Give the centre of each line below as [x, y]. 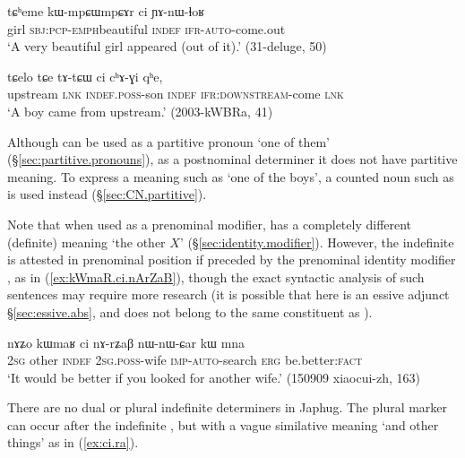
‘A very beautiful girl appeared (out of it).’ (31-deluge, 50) [167, 46]
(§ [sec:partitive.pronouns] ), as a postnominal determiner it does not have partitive [232, 159]
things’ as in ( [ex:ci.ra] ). [73, 442]
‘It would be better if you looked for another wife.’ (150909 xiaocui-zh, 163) [214, 377]
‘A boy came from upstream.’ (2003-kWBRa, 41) [140, 111]
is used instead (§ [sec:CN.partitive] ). [107, 194]
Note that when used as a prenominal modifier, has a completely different [210, 224]
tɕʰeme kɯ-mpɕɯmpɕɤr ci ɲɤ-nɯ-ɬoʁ [106, 11]
